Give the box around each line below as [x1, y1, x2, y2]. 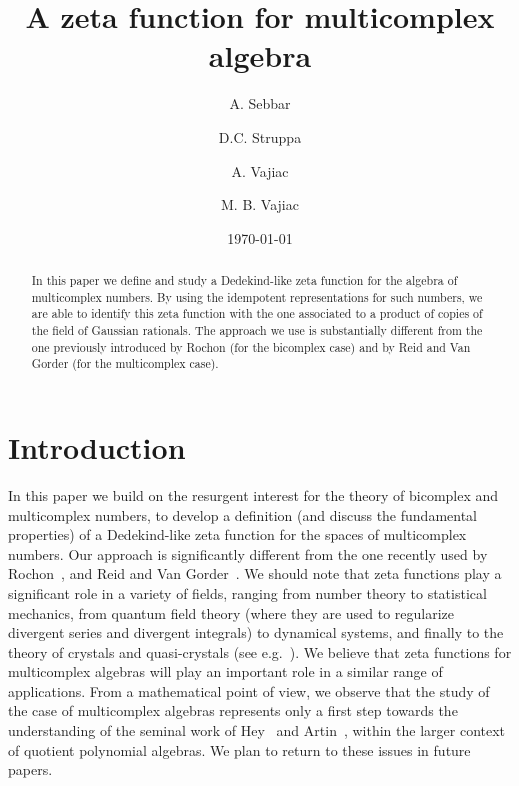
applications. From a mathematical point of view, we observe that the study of [8, 680, 490, 701]
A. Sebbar [229, 93, 291, 114]
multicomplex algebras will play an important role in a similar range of [8, 661, 443, 682]
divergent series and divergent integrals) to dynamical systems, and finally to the [8, 622, 504, 643]
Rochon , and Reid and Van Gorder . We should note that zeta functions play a [8, 563, 502, 584]
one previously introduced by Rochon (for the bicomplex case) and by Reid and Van [31, 338, 471, 355]
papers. [8, 759, 53, 780]
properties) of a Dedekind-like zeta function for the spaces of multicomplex [8, 524, 467, 545]
